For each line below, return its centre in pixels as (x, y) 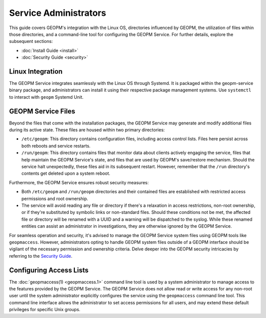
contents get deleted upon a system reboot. (66, 173)
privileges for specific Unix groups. (45, 310)
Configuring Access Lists (49, 270)
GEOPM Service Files (42, 111)
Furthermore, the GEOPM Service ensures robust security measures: (79, 182)
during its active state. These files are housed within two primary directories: (87, 130)
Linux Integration (36, 71)
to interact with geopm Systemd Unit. (46, 97)
